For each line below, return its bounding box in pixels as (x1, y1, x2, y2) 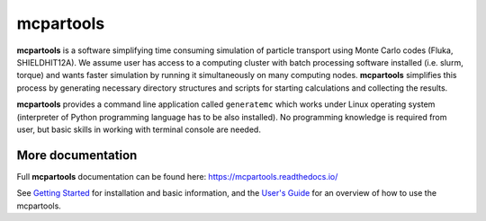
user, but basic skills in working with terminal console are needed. (16, 124, 261, 135)
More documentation (16, 147, 138, 163)
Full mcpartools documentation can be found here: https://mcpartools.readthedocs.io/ (16, 171, 338, 181)
